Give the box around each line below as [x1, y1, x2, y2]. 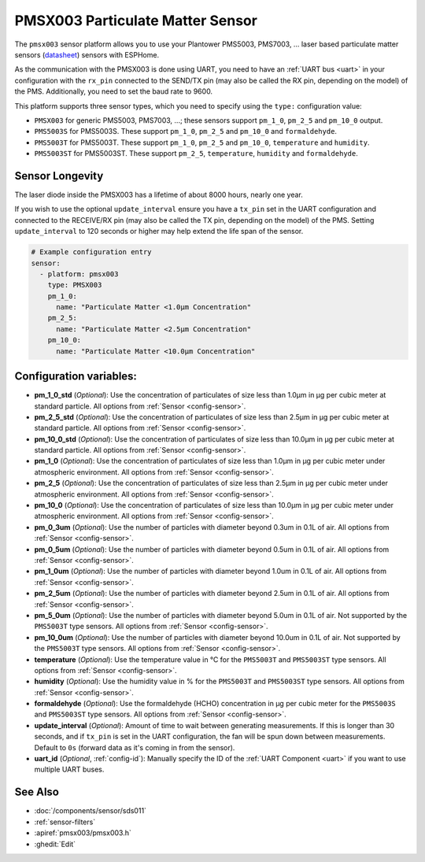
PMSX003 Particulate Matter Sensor [14, 12, 257, 29]
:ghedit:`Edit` [34, 839, 76, 849]
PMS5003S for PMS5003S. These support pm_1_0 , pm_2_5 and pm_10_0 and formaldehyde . [34, 127, 338, 136]
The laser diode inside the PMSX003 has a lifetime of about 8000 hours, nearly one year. [14, 190, 303, 199]
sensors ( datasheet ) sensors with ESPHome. [14, 50, 160, 59]
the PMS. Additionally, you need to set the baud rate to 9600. [14, 87, 213, 96]
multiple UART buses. [34, 764, 105, 775]
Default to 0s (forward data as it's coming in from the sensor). [34, 742, 235, 752]
